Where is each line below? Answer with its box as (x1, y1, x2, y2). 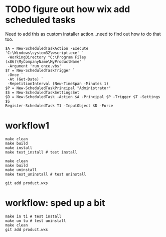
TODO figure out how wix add (5, 4, 130, 15)
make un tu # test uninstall (5, 218, 66, 223)
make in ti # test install (5, 214, 62, 219)
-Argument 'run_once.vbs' (7, 63, 62, 68)
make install (5, 145, 33, 150)
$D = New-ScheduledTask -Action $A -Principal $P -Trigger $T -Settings (5, 94, 160, 99)
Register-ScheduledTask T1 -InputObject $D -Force (5, 103, 113, 108)
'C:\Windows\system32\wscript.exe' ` (5, 50, 84, 55)
